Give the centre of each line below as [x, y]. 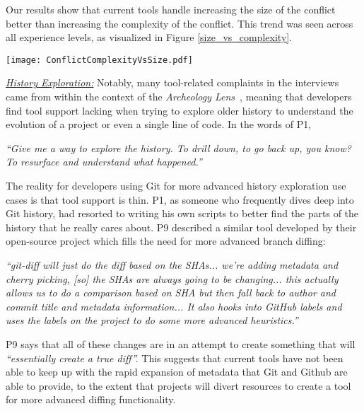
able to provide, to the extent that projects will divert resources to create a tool [178, 385]
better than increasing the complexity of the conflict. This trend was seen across [180, 23]
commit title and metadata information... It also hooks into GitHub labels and [174, 306]
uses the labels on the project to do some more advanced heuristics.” [152, 320]
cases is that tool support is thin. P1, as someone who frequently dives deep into [180, 199]
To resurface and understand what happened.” [104, 162]
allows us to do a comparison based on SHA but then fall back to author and [171, 293]
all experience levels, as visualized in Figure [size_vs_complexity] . [149, 37]
